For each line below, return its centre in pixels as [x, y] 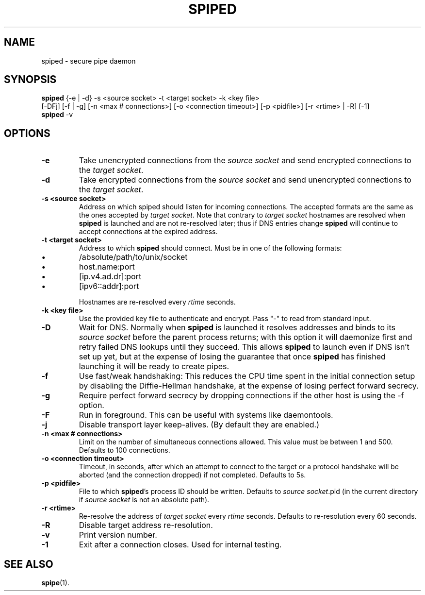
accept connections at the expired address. [148, 232]
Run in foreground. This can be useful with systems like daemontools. [206, 415]
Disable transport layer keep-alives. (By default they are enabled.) [199, 425]
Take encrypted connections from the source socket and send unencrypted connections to [245, 180]
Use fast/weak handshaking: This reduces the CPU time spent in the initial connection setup [247, 376]
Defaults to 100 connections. [124, 450]
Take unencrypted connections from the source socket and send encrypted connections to [245, 161]
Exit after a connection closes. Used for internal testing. [180, 545]
